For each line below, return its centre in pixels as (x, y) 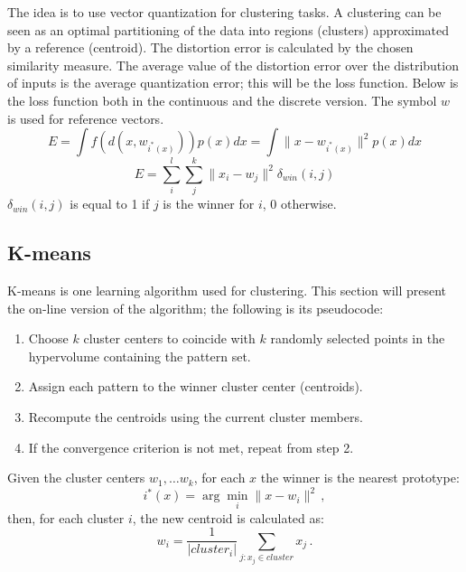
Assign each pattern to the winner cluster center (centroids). (196, 386)
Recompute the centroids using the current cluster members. (196, 417)
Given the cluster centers (76, 478)
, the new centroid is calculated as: (228, 517)
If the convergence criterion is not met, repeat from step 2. (191, 447)
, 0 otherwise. (299, 204)
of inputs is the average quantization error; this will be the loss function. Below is (233, 83)
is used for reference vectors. (86, 118)
